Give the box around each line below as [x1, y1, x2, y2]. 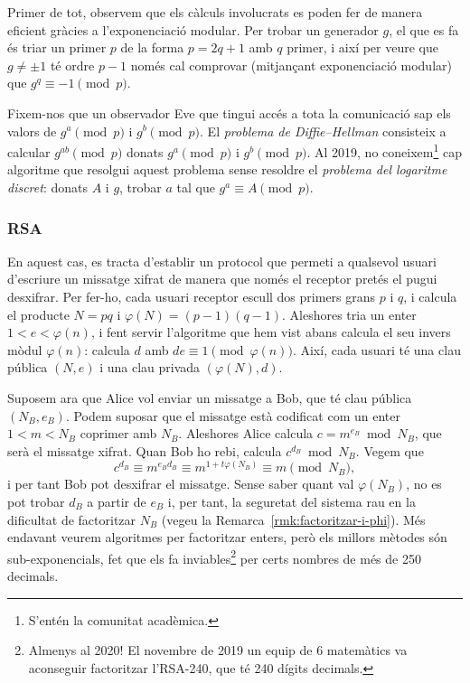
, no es [406, 474, 442, 493]
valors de [7, 121, 57, 140]
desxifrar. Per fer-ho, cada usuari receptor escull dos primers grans [7, 287, 376, 305]
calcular [7, 142, 51, 161]
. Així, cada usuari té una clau [292, 340, 461, 359]
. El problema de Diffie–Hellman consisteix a [200, 121, 446, 140]
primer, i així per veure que [287, 38, 438, 57]
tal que [176, 178, 215, 196]
